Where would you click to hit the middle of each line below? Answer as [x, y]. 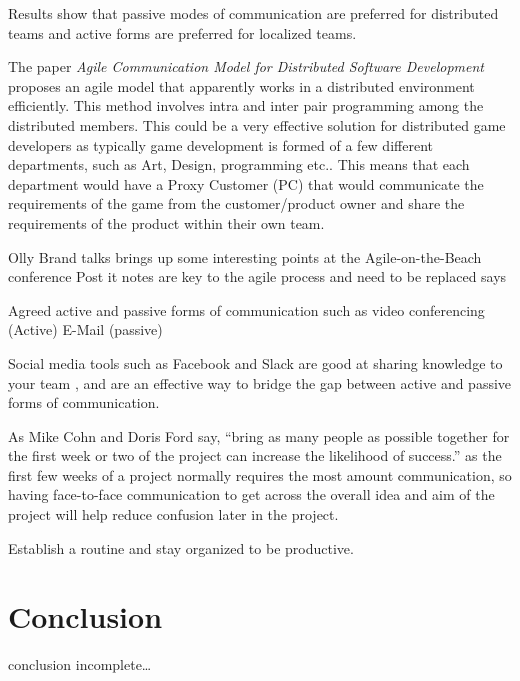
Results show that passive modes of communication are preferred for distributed [253, 13]
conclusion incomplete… [80, 664]
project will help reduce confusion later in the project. [173, 514]
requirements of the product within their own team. [166, 222]
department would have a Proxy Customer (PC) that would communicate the [246, 183]
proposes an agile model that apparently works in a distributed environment [241, 85]
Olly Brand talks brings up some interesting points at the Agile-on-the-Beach [245, 256]
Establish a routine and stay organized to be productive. [181, 547]
